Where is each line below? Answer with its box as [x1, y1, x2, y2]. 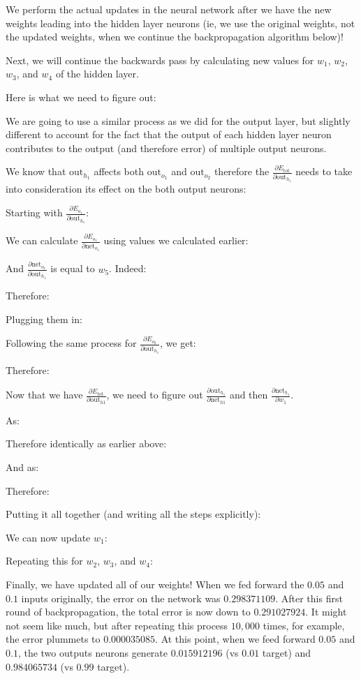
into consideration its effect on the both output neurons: [6, 181, 246, 195]
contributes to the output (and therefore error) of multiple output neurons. [6, 140, 327, 155]
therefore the [214, 164, 270, 179]
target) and [262, 645, 311, 659]
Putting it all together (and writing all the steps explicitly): [6, 507, 261, 521]
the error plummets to [6, 632, 101, 646]
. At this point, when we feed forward [155, 632, 316, 646]
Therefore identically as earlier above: [6, 436, 167, 451]
